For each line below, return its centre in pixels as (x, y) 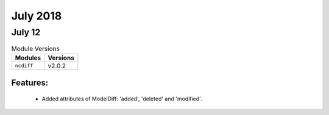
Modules (28, 58)
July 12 (26, 32)
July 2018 (37, 16)
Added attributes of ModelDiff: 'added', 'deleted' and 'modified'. (122, 99)
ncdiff (24, 66)
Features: (30, 83)
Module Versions (36, 49)
